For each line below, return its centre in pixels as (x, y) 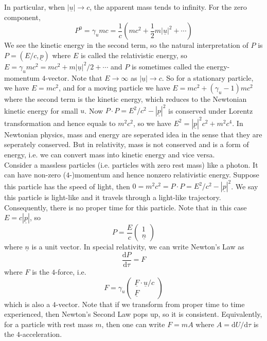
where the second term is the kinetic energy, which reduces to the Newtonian (126, 99)
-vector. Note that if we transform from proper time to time (150, 304)
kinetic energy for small (41, 110)
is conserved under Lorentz (211, 110)
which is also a (27, 304)
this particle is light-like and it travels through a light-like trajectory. (113, 197)
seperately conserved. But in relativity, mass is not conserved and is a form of (127, 144)
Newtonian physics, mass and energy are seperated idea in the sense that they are (133, 134)
